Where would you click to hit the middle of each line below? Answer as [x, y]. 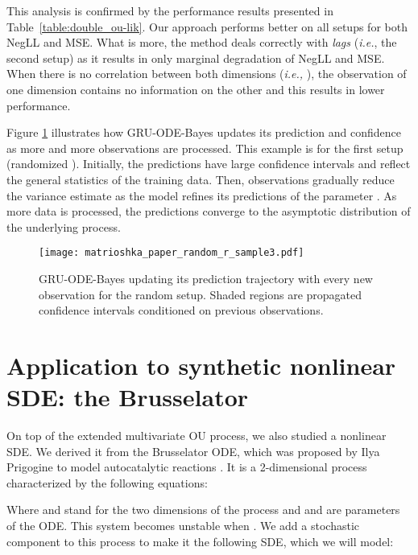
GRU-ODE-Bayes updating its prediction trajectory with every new [206, 278]
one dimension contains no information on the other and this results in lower [196, 89]
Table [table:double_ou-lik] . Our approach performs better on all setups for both [207, 26]
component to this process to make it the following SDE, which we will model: [200, 541]
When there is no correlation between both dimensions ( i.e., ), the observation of [207, 74]
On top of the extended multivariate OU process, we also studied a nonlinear [197, 436]
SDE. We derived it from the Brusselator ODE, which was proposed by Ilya [193, 451]
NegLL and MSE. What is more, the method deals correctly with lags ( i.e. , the [202, 42]
